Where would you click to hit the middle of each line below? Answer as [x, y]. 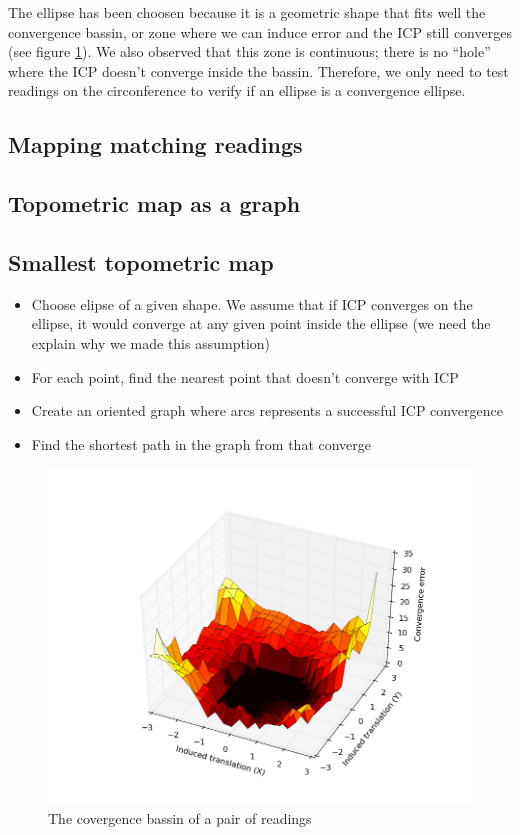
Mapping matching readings [155, 144]
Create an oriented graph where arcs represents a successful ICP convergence [267, 410]
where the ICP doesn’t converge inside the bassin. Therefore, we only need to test [258, 70]
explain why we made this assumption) [151, 342]
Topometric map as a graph [154, 203]
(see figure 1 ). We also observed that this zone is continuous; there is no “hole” [249, 51]
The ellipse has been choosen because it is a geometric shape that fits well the [247, 12]
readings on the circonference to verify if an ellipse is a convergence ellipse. [237, 90]
